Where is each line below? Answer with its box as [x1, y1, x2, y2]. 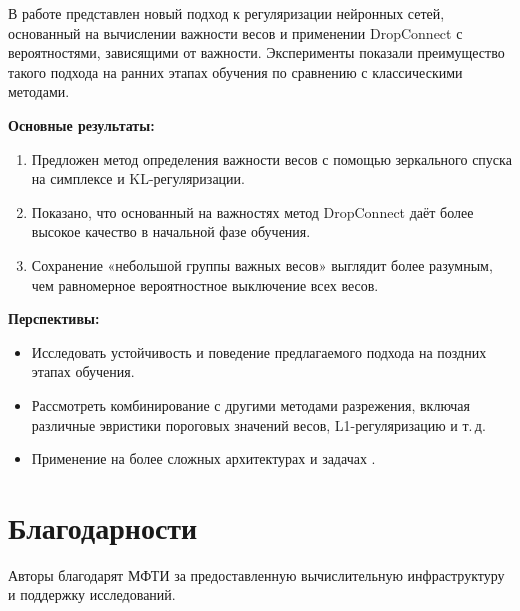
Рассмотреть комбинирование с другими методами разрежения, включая [31, 394, 471, 415]
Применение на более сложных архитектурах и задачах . [31, 448, 376, 469]
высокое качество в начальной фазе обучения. [31, 221, 311, 242]
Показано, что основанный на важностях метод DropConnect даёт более [31, 201, 474, 222]
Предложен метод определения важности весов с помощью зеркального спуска [31, 148, 512, 169]
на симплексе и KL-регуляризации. [31, 168, 245, 189]
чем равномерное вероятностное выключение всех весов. [31, 274, 379, 295]
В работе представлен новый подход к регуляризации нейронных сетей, [8, 3, 445, 23]
